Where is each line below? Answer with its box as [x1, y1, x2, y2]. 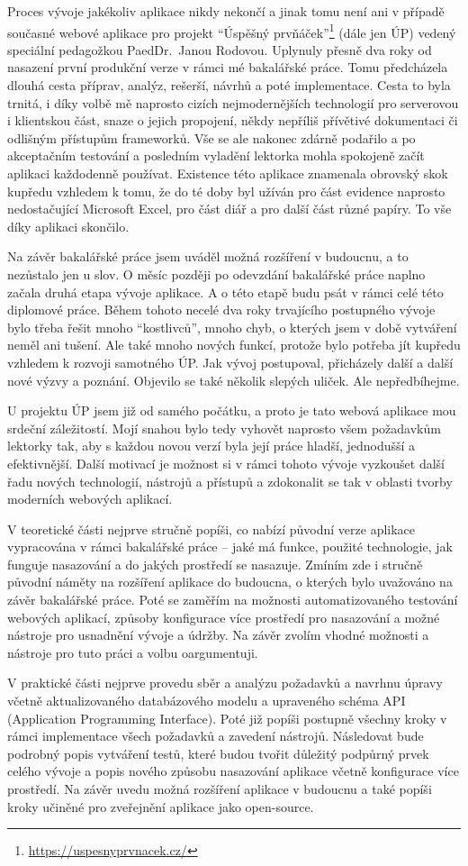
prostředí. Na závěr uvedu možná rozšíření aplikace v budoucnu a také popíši [7, 779, 432, 798]
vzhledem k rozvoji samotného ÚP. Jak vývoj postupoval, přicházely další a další [7, 352, 454, 371]
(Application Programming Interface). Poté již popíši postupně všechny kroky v [7, 708, 447, 727]
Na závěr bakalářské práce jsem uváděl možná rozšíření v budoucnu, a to [7, 247, 409, 266]
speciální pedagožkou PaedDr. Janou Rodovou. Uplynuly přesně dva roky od [7, 40, 432, 59]
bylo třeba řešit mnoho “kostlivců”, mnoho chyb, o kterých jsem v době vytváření [7, 317, 457, 336]
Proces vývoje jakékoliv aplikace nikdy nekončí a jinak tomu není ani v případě [7, 2, 445, 20]
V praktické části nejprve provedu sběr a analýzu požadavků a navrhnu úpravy [7, 673, 443, 692]
